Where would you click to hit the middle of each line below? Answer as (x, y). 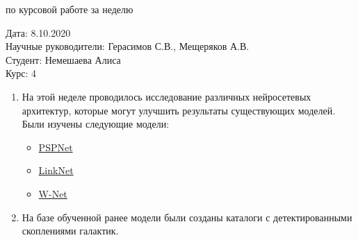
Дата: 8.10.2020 (38, 32)
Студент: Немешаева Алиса (63, 59)
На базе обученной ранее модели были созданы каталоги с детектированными (187, 217)
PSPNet (56, 147)
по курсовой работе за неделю (70, 9)
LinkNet (56, 170)
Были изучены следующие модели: (96, 124)
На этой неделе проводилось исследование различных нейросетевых (166, 96)
